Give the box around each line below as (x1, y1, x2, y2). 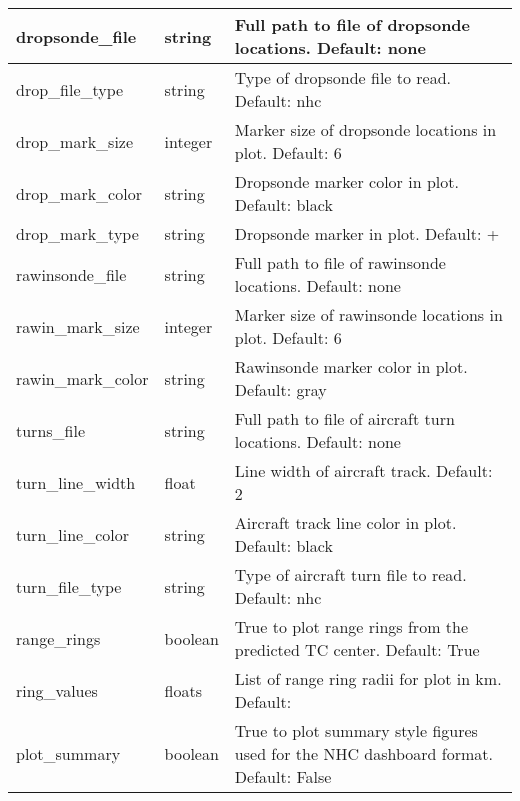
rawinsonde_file (16, 262, 127, 286)
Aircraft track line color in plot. (234, 511, 457, 534)
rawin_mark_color (16, 366, 149, 390)
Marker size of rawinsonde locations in (234, 303, 503, 326)
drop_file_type (16, 77, 124, 101)
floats (164, 678, 203, 702)
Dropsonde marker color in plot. (234, 170, 459, 193)
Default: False (234, 765, 332, 788)
